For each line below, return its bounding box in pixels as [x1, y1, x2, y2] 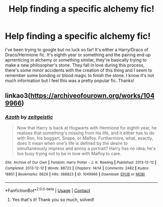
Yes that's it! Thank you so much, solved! [12, 197, 95, 203]
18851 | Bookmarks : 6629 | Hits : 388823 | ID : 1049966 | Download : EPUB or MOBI [5, 172, 145, 176]
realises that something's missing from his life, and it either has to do [16, 130, 155, 136]
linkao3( [5, 92, 31, 100]
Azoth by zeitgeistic [5, 114, 53, 121]
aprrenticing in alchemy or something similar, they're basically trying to [5, 57, 147, 63]
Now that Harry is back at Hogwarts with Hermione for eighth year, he [16, 125, 157, 130]
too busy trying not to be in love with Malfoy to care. [16, 150, 121, 156]
